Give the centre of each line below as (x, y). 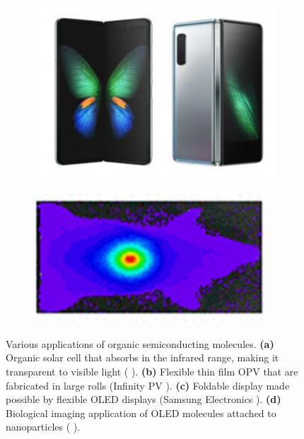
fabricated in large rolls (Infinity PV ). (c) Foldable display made (148, 385)
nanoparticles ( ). (43, 427)
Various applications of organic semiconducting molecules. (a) (140, 343)
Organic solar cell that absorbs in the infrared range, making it (142, 357)
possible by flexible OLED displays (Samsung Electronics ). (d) (144, 399)
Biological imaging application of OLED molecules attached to (141, 413)
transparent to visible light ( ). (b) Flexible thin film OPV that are (152, 371)
